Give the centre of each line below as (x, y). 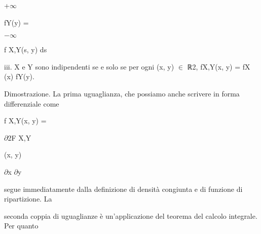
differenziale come (32, 103)
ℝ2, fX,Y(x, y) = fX (219, 66)
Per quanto (21, 226)
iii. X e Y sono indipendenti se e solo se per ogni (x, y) (89, 66)
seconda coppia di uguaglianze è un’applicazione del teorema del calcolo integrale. (131, 215)
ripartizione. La (28, 199)
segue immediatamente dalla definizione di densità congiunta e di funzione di (123, 189)
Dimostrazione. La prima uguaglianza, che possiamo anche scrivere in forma (122, 93)
